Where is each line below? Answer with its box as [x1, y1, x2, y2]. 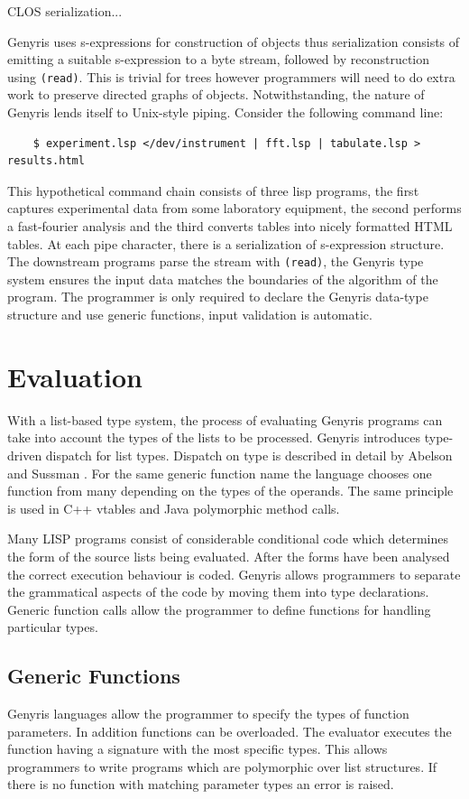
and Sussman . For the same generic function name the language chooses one [7, 463, 432, 482]
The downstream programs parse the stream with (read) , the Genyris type [7, 252, 424, 271]
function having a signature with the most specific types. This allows [7, 739, 388, 758]
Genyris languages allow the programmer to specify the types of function [7, 704, 409, 723]
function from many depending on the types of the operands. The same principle [7, 481, 454, 500]
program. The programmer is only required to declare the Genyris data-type [7, 287, 428, 306]
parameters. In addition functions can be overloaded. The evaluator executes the [7, 721, 452, 740]
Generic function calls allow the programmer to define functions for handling [7, 599, 431, 618]
